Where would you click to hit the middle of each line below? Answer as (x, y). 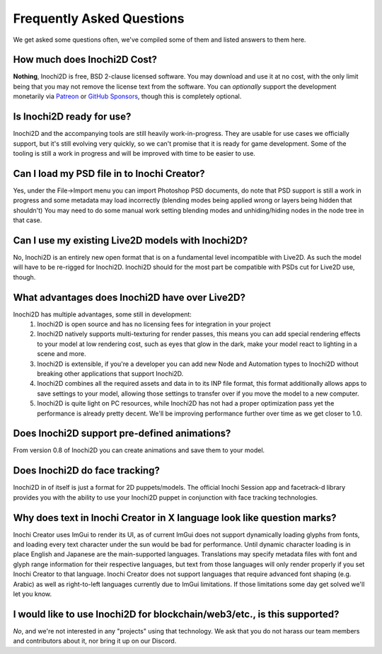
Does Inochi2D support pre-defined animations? (122, 434)
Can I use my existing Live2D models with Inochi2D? (131, 240)
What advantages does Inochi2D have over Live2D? (129, 297)
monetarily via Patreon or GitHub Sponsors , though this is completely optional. (127, 96)
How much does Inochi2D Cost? (85, 60)
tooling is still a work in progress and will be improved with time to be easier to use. (134, 153)
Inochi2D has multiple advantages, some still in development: (103, 314)
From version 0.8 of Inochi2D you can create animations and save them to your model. (139, 450)
